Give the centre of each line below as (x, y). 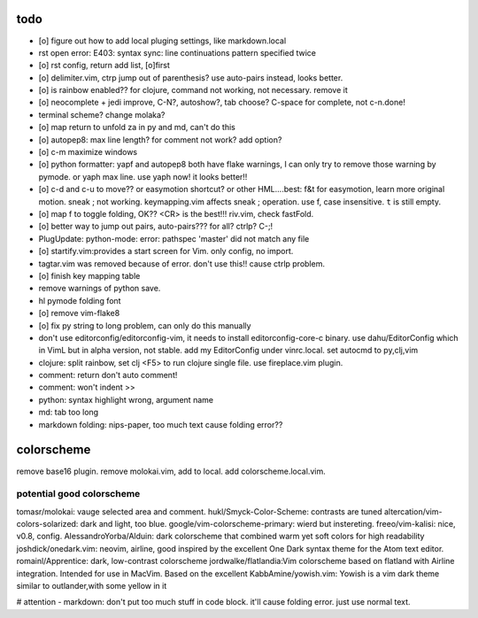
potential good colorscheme (78, 494)
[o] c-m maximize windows (88, 152)
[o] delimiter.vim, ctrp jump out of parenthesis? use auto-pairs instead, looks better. (191, 77)
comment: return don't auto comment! (108, 375)
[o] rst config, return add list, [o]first (104, 66)
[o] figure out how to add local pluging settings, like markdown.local (162, 41)
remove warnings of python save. (100, 289)
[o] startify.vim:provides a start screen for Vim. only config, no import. (166, 251)
